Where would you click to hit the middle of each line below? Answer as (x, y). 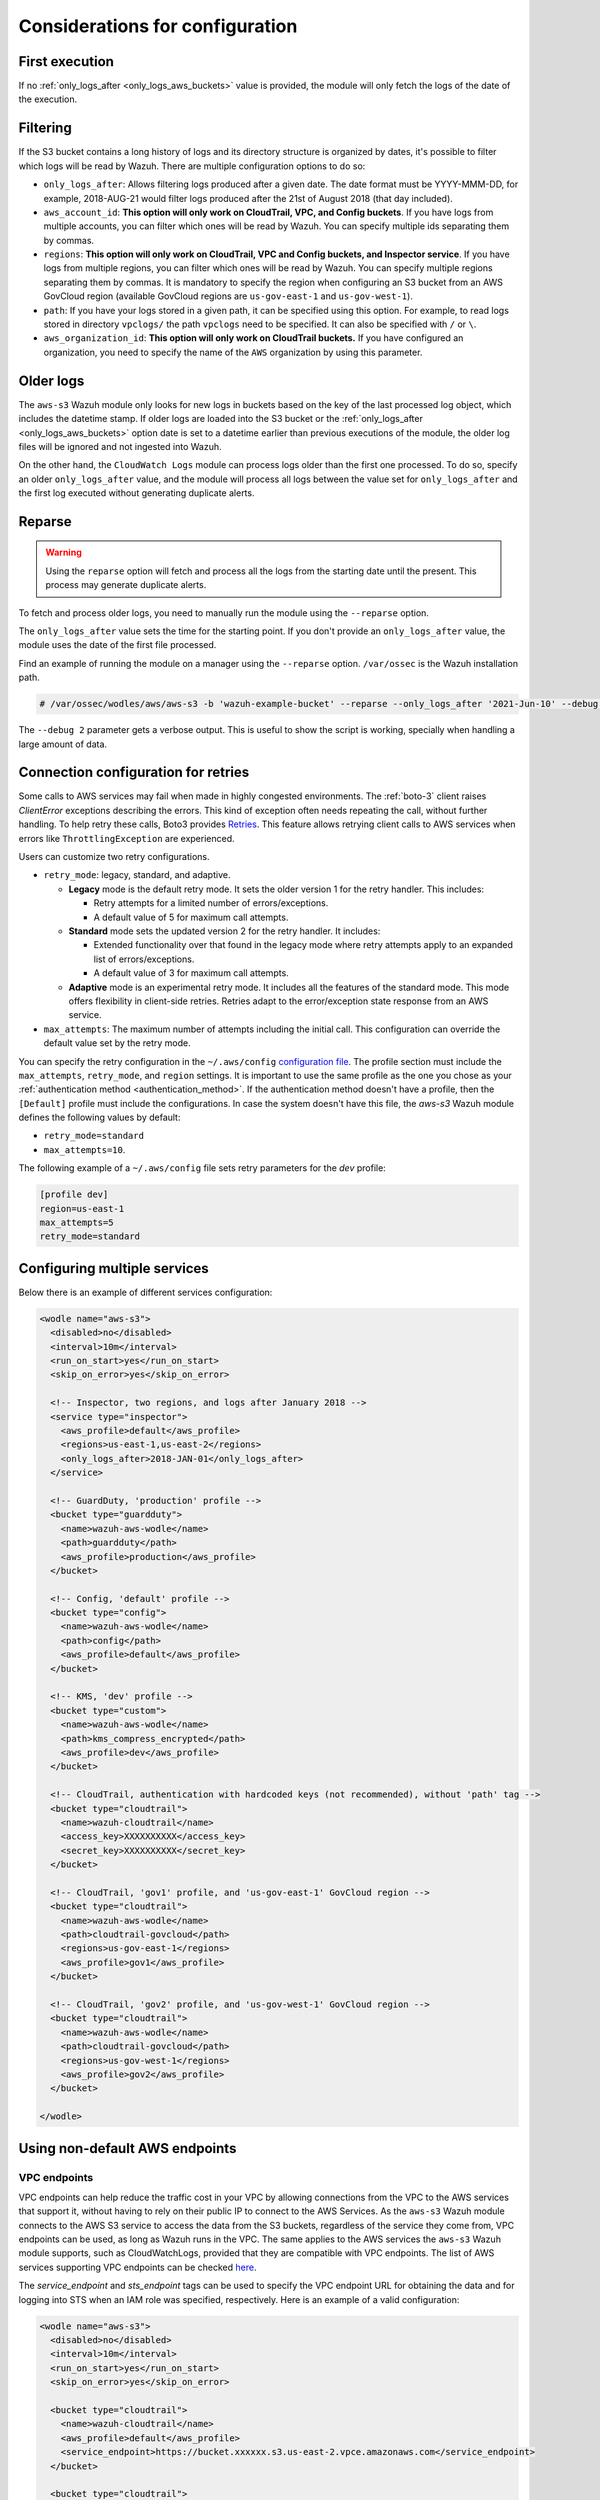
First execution (66, 61)
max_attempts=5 (76, 1223)
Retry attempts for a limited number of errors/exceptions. (211, 903)
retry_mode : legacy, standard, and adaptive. (137, 875)
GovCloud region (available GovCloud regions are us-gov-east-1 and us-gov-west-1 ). (228, 296)
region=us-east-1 (82, 1208)
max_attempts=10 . (84, 1149)
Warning (63, 552)
